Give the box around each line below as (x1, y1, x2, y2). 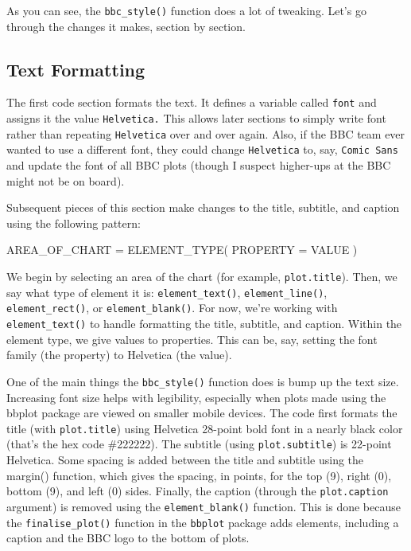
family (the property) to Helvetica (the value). (6, 346, 232, 363)
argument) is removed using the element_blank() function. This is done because (6, 498, 401, 514)
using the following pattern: (6, 214, 141, 231)
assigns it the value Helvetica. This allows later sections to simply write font (6, 110, 386, 127)
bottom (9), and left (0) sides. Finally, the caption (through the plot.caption (6, 483, 389, 499)
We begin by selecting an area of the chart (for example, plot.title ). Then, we (6, 268, 397, 285)
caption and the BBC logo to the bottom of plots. (6, 530, 250, 546)
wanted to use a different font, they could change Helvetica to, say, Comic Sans (6, 141, 398, 158)
